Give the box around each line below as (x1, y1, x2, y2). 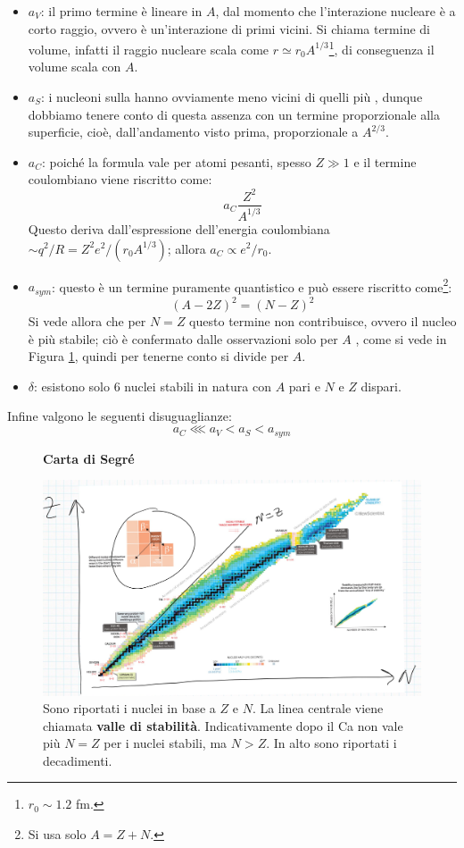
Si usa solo (28, 825, 87, 844)
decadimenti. (43, 751, 112, 769)
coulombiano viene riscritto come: (28, 170, 212, 189)
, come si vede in (355, 329, 447, 348)
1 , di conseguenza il (328, 38, 435, 58)
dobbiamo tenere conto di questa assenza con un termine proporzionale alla (28, 105, 441, 123)
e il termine (353, 152, 417, 171)
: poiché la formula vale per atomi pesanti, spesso (42, 152, 311, 171)
